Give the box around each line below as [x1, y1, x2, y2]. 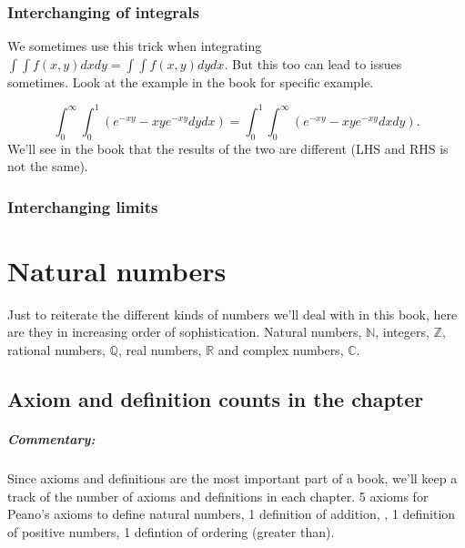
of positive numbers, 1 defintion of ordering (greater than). [7, 522, 335, 541]
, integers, [375, 322, 430, 341]
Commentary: [7, 430, 96, 449]
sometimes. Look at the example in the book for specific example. [7, 72, 374, 91]
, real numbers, [117, 340, 202, 360]
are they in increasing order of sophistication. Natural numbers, [7, 322, 362, 341]
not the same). [7, 157, 88, 176]
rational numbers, [7, 340, 106, 360]
